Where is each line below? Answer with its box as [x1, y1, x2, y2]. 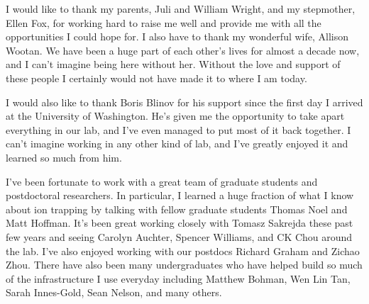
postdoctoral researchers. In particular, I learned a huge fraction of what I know [6, 188, 354, 203]
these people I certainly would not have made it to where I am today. [6, 70, 307, 85]
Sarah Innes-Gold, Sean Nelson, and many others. [6, 285, 222, 300]
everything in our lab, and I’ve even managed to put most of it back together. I [6, 122, 351, 137]
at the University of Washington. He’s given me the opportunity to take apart [6, 108, 345, 123]
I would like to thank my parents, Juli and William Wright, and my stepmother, [6, 1, 356, 16]
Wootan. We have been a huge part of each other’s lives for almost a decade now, [6, 43, 360, 57]
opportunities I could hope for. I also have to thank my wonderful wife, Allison [6, 29, 348, 44]
